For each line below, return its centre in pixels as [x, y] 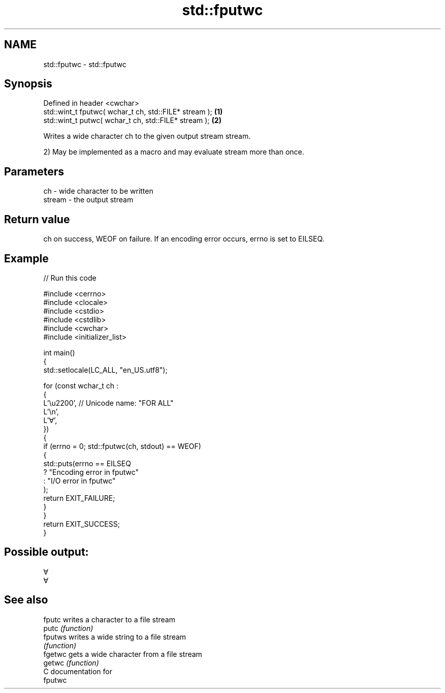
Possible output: [46, 552]
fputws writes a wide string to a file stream [115, 637]
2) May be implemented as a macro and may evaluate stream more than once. [174, 152]
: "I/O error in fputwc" [80, 480]
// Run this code [70, 278]
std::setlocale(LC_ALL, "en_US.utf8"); [105, 370]
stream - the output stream [88, 200]
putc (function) [68, 628]
